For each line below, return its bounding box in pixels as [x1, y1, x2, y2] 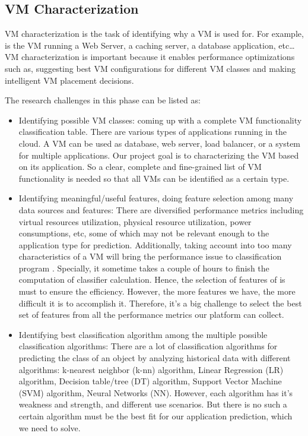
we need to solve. [18, 421, 81, 434]
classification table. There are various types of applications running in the [18, 125, 287, 138]
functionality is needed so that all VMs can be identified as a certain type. [18, 172, 290, 184]
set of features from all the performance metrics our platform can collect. [18, 308, 284, 321]
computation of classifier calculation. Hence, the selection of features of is [18, 273, 285, 286]
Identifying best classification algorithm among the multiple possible [18, 328, 268, 340]
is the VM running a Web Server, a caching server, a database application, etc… [5, 39, 295, 51]
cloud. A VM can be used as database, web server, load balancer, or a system [18, 137, 301, 149]
